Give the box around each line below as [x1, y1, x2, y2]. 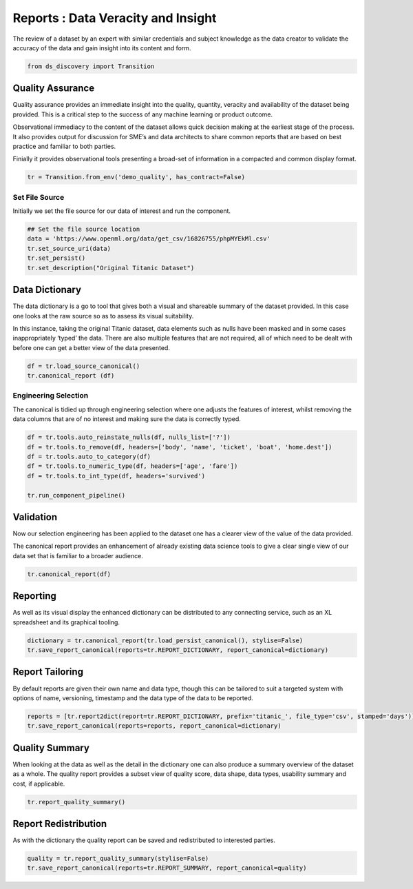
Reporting [12, 590, 56, 602]
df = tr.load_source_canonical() [27, 362, 140, 370]
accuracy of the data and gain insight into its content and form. [12, 43, 191, 52]
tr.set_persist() [27, 254, 86, 262]
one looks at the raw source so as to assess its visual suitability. [12, 311, 194, 320]
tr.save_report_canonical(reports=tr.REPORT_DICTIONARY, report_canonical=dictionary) [27, 646, 329, 654]
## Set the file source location [27, 225, 140, 234]
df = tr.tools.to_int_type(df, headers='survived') [27, 472, 206, 480]
